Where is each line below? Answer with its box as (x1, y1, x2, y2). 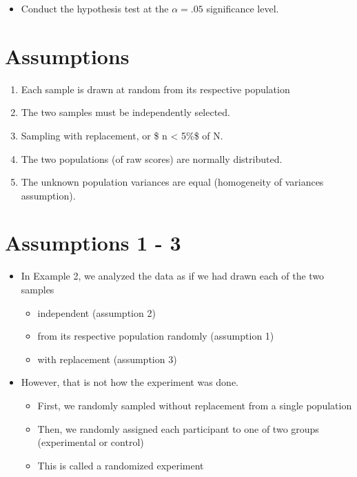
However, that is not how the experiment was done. (21, 375, 238, 389)
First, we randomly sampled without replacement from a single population (37, 398, 352, 412)
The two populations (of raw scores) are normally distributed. (21, 151, 283, 166)
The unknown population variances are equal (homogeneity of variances (21, 175, 324, 189)
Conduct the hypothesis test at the (21, 1, 169, 15)
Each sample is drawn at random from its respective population (21, 81, 290, 96)
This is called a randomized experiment (37, 458, 204, 472)
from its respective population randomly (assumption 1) (37, 329, 274, 343)
